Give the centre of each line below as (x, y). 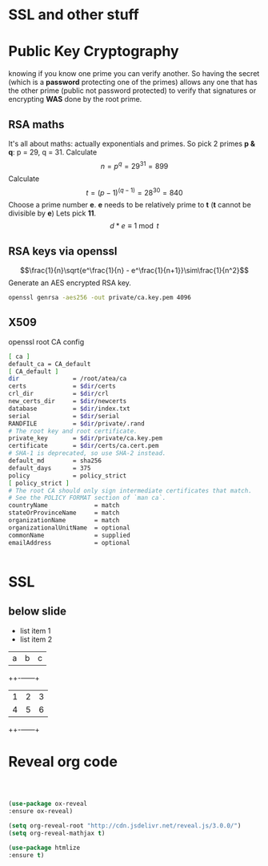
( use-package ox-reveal (48, 804)
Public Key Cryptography (94, 52)
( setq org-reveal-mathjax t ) (57, 834)
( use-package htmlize (44, 848)
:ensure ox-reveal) (41, 812)
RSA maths (36, 125)
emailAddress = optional (69, 542)
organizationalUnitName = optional (69, 528)
